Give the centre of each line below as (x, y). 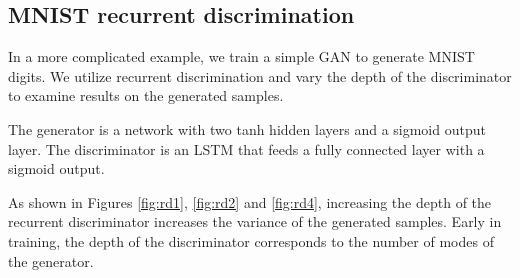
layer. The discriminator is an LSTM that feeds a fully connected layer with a (246, 148)
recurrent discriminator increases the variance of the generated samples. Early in (255, 221)
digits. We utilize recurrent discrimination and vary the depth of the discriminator (260, 75)
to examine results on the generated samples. (146, 95)
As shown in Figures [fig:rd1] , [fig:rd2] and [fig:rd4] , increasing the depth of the (250, 201)
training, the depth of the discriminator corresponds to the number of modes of (251, 240)
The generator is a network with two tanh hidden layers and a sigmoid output (247, 128)
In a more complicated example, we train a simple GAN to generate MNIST (241, 56)
